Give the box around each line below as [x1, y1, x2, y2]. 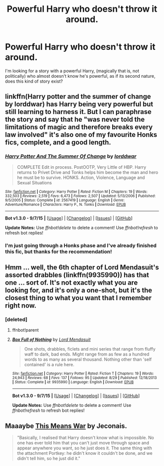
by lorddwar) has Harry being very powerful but [5, 100, 154, 109]
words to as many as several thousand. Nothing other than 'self [24, 356, 152, 362]
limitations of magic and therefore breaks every [5, 123, 153, 132]
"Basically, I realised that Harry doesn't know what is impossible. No [17, 435, 154, 441]
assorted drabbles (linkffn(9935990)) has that [5, 270, 149, 279]
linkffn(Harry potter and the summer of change [5, 92, 151, 101]
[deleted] [5, 316, 28, 323]
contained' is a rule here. [24, 362, 75, 368]
